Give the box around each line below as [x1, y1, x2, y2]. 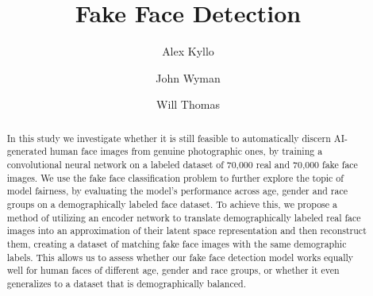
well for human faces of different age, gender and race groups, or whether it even [6, 263, 340, 277]
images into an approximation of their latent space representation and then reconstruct [6, 224, 367, 237]
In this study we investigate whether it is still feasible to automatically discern [6, 131, 331, 144]
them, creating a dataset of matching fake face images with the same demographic [6, 236, 347, 250]
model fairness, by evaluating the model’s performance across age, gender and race [6, 184, 348, 198]
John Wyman [156, 69, 221, 86]
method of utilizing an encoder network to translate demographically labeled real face [6, 210, 361, 224]
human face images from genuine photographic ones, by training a [49, 144, 323, 158]
